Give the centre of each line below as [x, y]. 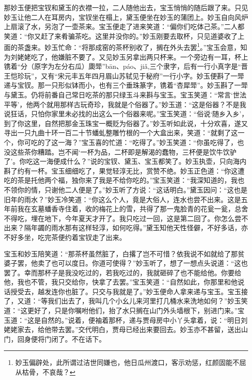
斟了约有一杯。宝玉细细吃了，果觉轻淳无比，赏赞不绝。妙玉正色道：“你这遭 [124, 170]
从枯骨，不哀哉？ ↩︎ [45, 372]
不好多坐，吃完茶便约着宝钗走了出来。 [65, 237]
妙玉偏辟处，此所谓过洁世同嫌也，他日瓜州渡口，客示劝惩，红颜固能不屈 [131, 362]
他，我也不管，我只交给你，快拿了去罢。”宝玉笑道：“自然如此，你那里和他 [121, 282]
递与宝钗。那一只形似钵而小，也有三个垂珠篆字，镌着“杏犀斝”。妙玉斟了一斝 [126, 85]
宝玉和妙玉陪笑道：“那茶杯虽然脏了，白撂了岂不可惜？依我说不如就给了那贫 [124, 253]
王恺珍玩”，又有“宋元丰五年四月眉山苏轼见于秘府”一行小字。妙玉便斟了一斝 [124, 75]
